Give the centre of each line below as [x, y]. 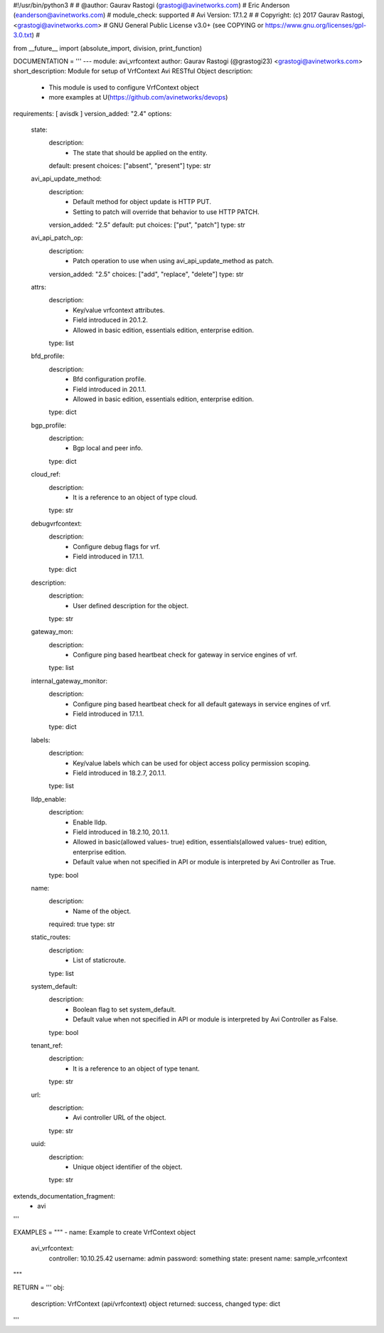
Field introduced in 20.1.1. [110, 389]
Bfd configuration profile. [110, 379]
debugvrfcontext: [56, 524]
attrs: [38, 287]
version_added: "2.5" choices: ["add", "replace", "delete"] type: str [146, 274]
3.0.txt [22, 35]
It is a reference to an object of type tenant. [137, 1068]
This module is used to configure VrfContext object [124, 87]
